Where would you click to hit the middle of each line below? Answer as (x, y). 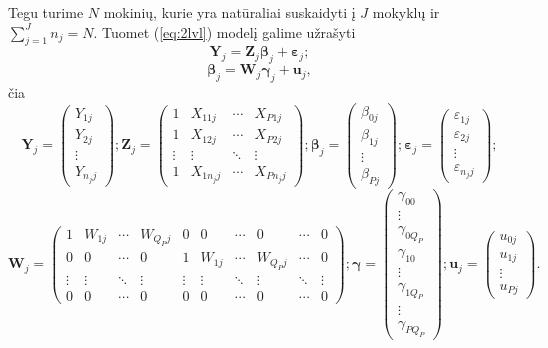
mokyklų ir (406, 12)
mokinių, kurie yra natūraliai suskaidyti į (229, 12)
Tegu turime (46, 12)
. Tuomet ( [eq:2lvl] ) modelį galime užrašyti (224, 31)
